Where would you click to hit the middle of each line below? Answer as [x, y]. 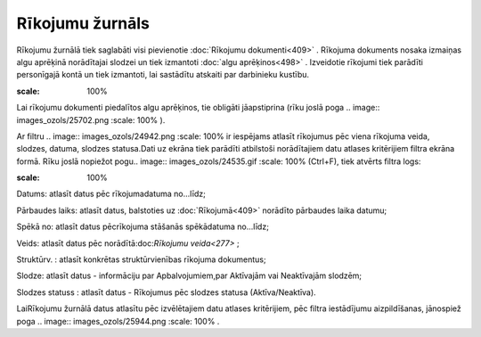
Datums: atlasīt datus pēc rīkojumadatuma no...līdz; [111, 194]
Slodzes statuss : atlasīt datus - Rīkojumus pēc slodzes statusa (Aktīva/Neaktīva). [166, 292]
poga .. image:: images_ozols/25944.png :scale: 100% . [118, 321]
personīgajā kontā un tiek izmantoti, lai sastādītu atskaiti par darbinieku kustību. [163, 75]
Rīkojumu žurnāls [83, 23]
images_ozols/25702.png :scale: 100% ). [91, 119]
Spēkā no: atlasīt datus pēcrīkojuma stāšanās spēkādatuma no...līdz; [143, 226]
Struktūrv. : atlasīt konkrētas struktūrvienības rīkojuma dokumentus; [141, 259]
